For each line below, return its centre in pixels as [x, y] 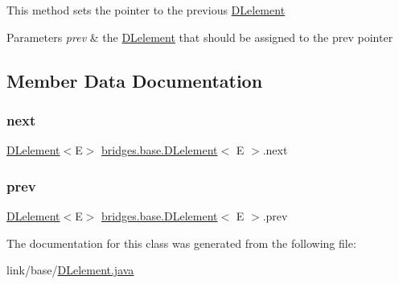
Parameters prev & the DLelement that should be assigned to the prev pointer [200, 37]
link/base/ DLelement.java [70, 270]
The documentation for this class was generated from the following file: [181, 243]
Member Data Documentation [135, 80]
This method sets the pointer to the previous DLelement [146, 10]
